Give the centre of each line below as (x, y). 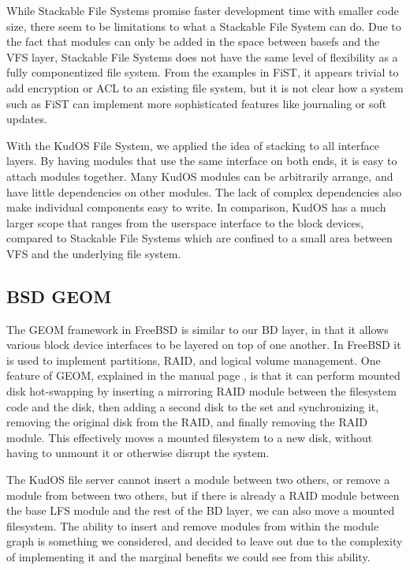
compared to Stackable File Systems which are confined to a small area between (199, 238)
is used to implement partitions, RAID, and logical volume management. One (194, 360)
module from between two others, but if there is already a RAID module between (203, 495)
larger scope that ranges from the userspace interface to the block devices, (185, 222)
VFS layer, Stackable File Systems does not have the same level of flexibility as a (202, 56)
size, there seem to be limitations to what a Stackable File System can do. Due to (204, 26)
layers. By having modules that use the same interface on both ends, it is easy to (202, 161)
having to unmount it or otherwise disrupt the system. (138, 453)
